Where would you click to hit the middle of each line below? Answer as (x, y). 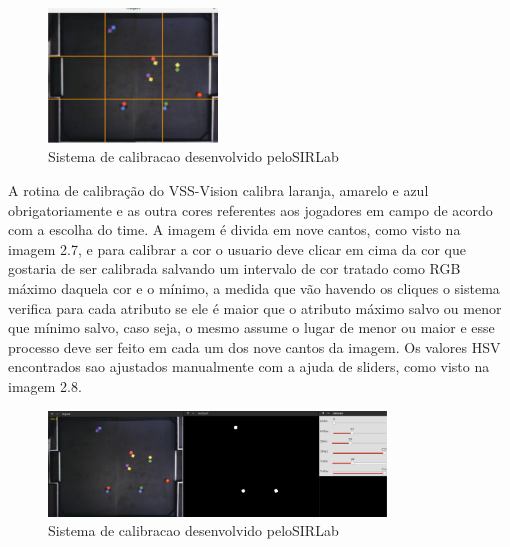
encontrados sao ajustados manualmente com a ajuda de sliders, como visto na (249, 366)
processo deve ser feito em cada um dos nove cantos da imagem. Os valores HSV (254, 346)
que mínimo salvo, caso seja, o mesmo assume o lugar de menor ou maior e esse (251, 327)
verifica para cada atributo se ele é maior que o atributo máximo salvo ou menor (255, 307)
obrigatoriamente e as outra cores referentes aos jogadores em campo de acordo (250, 209)
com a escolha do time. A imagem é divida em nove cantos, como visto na (234, 229)
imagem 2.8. (45, 385)
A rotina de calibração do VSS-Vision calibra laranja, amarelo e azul (218, 189)
